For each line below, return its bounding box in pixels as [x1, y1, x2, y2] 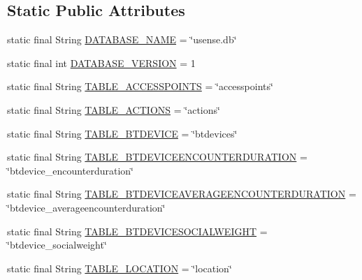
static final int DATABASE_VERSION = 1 [7, 55, 196, 70]
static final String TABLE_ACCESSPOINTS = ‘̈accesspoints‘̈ [7, 79, 273, 94]
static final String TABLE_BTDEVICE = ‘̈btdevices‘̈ [7, 126, 238, 140]
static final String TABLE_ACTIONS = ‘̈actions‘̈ [7, 102, 220, 117]
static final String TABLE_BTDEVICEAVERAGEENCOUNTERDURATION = [7, 186, 356, 201]
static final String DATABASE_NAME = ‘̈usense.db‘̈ [7, 32, 237, 47]
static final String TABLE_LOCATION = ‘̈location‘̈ [7, 260, 232, 275]
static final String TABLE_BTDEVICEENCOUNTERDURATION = [7, 149, 307, 164]
